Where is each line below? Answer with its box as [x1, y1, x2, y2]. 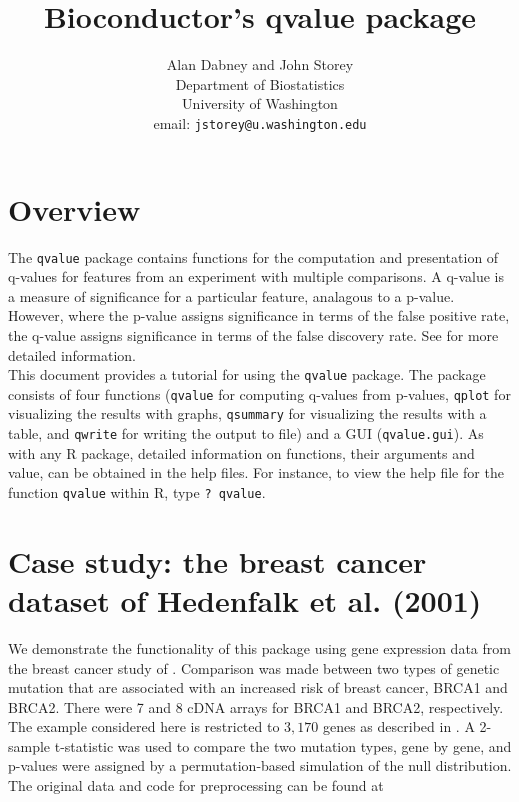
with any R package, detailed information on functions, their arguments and [8, 442, 475, 463]
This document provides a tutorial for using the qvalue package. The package [8, 364, 486, 385]
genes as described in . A [322, 716, 475, 737]
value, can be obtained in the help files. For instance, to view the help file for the [8, 462, 504, 483]
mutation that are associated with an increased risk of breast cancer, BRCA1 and [8, 677, 508, 698]
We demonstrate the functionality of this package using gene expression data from [8, 637, 511, 658]
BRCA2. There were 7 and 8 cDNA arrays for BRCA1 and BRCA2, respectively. [8, 696, 504, 717]
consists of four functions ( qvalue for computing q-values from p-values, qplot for [8, 383, 511, 404]
